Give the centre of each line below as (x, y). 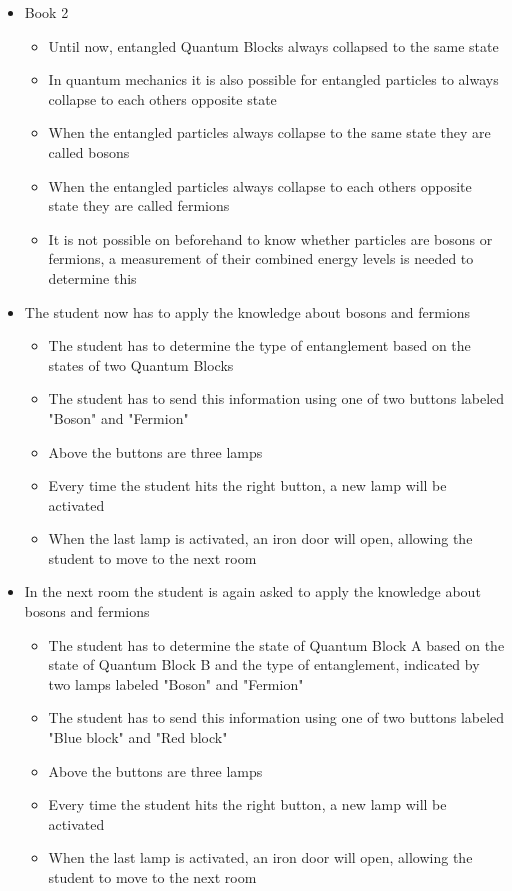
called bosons (89, 151)
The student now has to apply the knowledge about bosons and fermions (247, 311)
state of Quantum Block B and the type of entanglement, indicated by (264, 664)
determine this (92, 277)
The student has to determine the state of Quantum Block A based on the (276, 644)
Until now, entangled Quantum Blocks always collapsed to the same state (273, 45)
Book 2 (46, 12)
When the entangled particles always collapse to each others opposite (260, 185)
